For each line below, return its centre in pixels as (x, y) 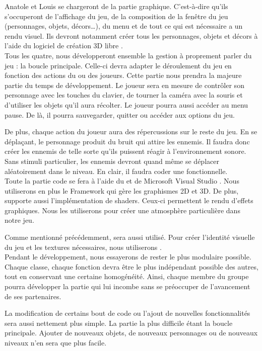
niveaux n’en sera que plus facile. (56, 342)
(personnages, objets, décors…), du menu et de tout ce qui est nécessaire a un (124, 26)
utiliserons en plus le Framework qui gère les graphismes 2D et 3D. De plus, (122, 190)
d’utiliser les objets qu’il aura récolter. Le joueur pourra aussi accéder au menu (126, 104)
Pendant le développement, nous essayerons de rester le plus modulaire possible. (128, 257)
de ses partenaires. (33, 296)
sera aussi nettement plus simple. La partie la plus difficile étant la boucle (119, 323)
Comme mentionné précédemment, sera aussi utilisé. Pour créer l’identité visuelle (130, 237)
